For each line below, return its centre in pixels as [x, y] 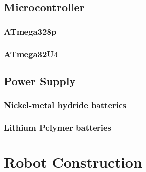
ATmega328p [30, 31]
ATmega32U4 [31, 54]
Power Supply [40, 81]
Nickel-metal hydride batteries [65, 105]
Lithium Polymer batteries [58, 128]
